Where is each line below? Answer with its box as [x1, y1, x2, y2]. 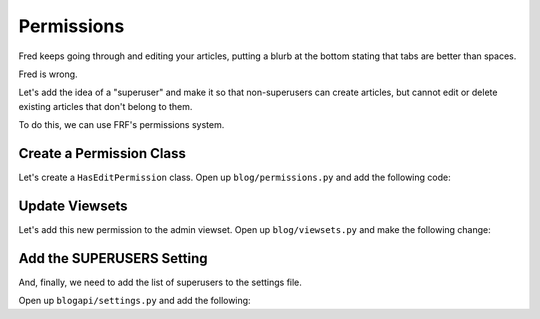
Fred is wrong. [18, 68, 79, 80]
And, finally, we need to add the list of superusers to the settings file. [18, 276, 302, 288]
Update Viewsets [18, 197, 129, 214]
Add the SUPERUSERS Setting [18, 250, 209, 267]
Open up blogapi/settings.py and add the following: [18, 295, 251, 307]
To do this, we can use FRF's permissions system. [18, 119, 225, 131]
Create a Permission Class [18, 145, 187, 162]
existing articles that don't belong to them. [18, 100, 193, 112]
